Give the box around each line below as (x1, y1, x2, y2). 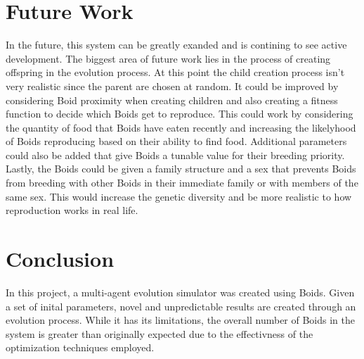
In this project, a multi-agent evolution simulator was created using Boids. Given (6, 284, 355, 299)
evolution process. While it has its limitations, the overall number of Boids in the (6, 313, 355, 327)
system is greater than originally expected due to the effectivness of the (6, 326, 313, 341)
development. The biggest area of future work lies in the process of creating (6, 51, 331, 65)
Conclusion (6, 244, 115, 273)
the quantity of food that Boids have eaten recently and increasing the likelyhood (6, 120, 356, 134)
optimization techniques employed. (6, 340, 155, 355)
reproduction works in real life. (6, 203, 138, 218)
